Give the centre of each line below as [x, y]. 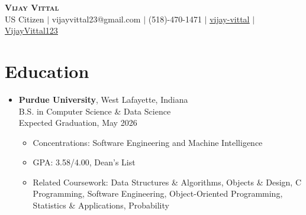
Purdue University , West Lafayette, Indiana [103, 99]
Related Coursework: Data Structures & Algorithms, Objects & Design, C [167, 182]
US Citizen [25, 19]
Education [47, 71]
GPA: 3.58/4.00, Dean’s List [84, 162]
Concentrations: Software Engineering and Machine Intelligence [148, 142]
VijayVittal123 [31, 30]
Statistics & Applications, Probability [101, 205]
